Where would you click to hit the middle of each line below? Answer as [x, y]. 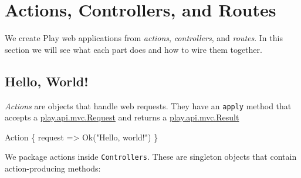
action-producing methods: [53, 168]
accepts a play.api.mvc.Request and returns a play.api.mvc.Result [122, 117]
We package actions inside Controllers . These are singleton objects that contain [151, 157]
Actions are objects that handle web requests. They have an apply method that [148, 105]
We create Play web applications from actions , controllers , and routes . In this [144, 38]
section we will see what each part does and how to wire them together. [133, 49]
